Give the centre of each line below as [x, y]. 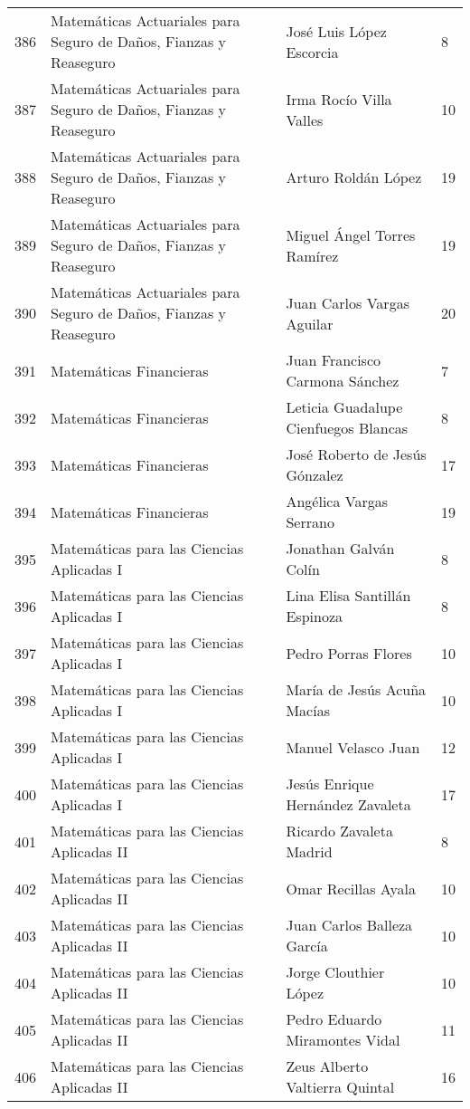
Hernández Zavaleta [348, 804]
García [307, 946]
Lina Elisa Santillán [348, 595]
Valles [305, 120]
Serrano [310, 522]
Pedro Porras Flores [349, 653]
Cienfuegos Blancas [347, 428]
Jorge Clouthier [335, 972]
